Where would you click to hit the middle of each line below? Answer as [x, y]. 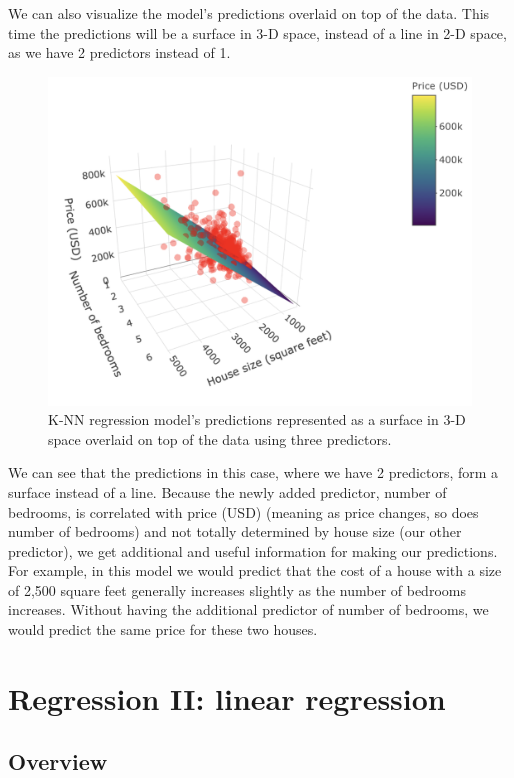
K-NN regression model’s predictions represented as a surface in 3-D [257, 419]
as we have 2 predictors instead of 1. [119, 52]
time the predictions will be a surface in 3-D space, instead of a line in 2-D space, [257, 32]
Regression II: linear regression [227, 697]
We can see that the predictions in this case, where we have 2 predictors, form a [253, 472]
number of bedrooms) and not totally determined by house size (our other [235, 531]
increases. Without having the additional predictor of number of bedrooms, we [248, 609]
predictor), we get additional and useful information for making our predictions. [253, 550]
